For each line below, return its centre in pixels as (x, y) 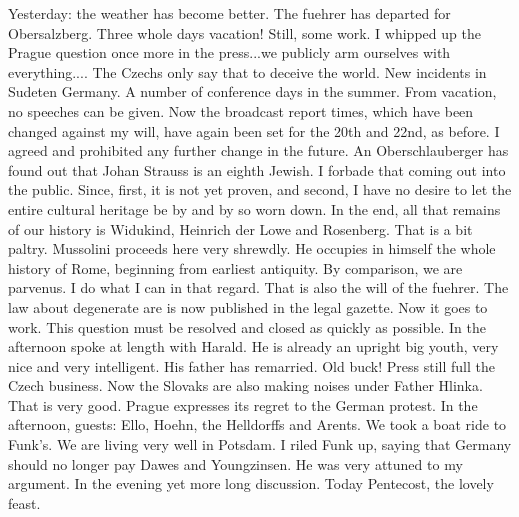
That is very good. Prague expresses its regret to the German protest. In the (243, 404)
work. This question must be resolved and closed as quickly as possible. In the (247, 326)
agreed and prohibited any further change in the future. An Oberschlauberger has (258, 150)
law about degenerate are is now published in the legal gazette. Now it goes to (248, 306)
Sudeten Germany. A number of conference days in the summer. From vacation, (252, 91)
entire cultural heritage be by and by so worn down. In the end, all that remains (254, 208)
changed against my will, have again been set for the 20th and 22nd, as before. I (254, 130)
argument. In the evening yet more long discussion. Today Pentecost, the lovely (251, 483)
